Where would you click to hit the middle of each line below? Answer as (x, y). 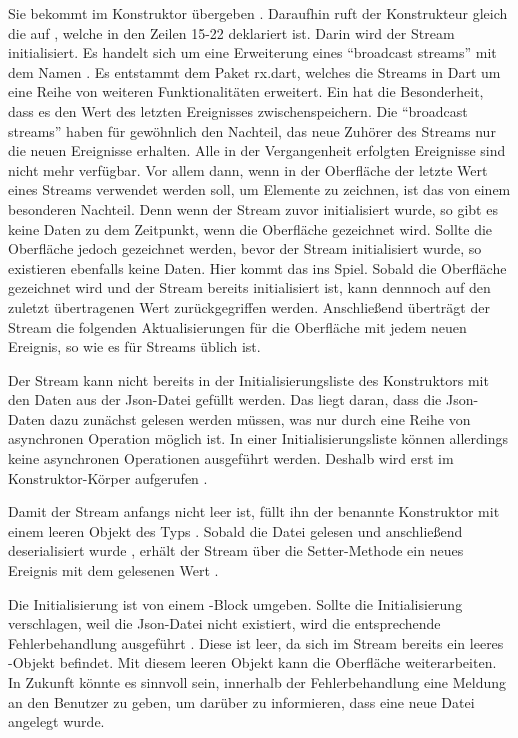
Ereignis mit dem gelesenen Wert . (113, 570)
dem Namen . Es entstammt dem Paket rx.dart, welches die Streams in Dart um (254, 71)
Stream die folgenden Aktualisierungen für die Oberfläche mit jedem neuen (237, 326)
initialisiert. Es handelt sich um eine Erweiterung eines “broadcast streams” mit (252, 52)
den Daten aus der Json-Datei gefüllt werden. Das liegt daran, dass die (225, 399)
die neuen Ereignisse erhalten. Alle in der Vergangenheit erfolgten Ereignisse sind (257, 150)
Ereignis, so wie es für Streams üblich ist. (134, 346)
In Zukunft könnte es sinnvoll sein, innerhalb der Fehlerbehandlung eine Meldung (257, 682)
